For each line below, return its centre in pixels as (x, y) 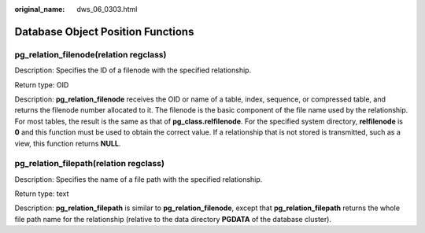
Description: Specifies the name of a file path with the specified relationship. (139, 179)
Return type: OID (42, 85)
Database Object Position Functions (104, 31)
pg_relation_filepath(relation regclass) (90, 164)
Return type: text (42, 194)
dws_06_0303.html (107, 9)
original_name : (40, 9)
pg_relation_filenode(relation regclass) (91, 54)
